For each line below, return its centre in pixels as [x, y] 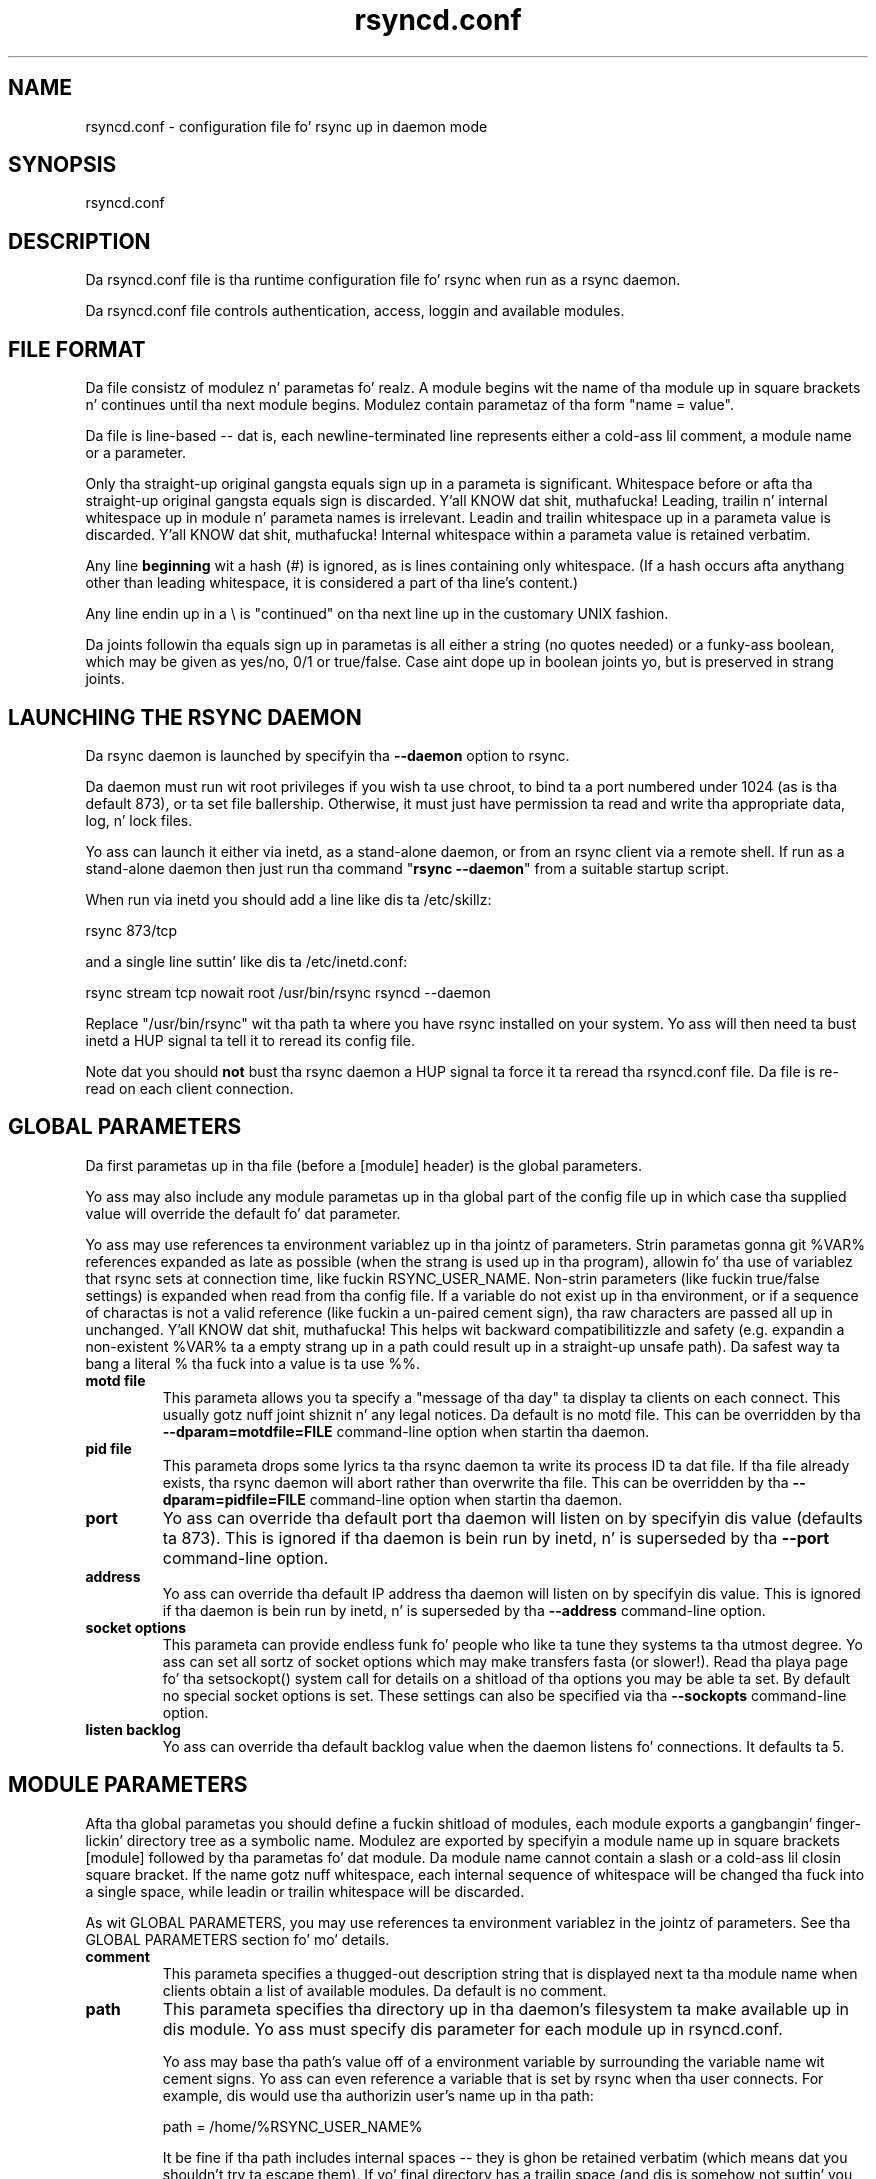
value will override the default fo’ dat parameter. [243, 1213]
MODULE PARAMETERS [128, 1785]
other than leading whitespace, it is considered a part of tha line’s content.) [332, 583]
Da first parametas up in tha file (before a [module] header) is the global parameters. [363, 1165]
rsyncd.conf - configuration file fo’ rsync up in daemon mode [286, 126]
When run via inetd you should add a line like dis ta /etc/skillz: [288, 899]
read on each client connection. [189, 1088]
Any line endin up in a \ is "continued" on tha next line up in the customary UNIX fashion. [377, 614]
